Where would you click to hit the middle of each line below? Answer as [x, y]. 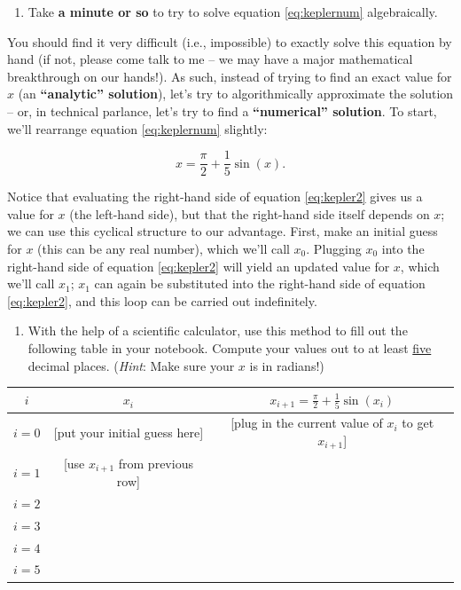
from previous [156, 463]
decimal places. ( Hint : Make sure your [131, 365]
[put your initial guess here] [129, 432]
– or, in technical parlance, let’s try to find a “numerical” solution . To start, [222, 110]
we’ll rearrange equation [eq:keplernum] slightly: [137, 128]
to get [418, 423]
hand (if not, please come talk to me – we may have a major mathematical [210, 59]
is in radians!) [287, 365]
